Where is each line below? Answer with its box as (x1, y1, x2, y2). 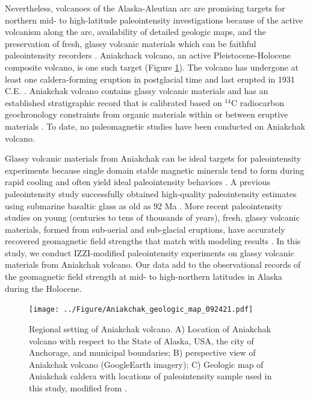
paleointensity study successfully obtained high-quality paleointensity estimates (5, 187, 297, 200)
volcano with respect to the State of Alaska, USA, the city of (29, 334, 254, 347)
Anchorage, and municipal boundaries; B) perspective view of (29, 346, 256, 359)
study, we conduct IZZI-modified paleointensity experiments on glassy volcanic (5, 246, 294, 259)
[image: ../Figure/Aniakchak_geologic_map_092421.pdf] (29, 305, 253, 314)
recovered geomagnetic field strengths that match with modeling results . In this (5, 235, 301, 247)
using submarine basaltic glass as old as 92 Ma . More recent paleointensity (5, 199, 283, 212)
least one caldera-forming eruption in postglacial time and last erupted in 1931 (5, 72, 295, 85)
